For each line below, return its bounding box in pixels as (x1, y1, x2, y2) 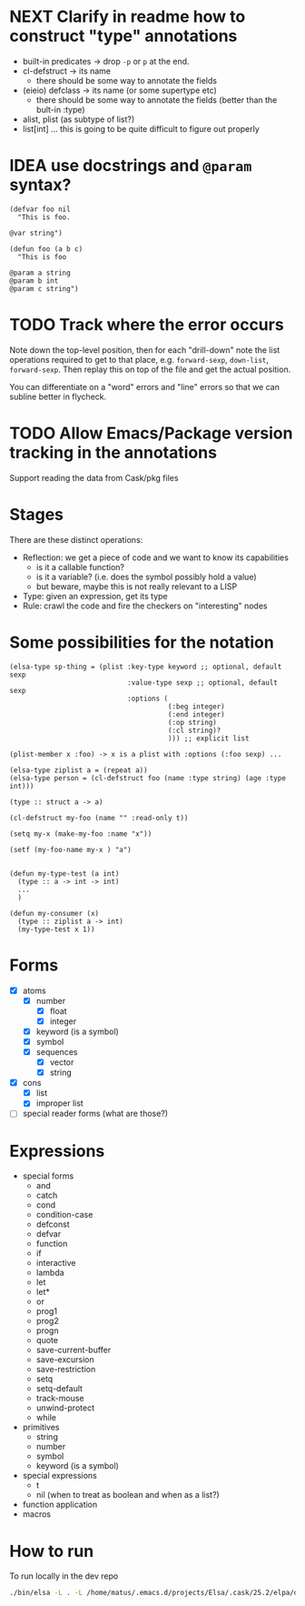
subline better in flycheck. (9, 391, 107, 402)
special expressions (22, 1470, 97, 1481)
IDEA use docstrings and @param (9, 156, 252, 176)
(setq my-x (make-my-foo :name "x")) (9, 829, 152, 838)
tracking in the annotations (9, 443, 218, 463)
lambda (35, 1267, 65, 1279)
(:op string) (167, 718, 218, 727)
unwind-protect (35, 1402, 95, 1413)
